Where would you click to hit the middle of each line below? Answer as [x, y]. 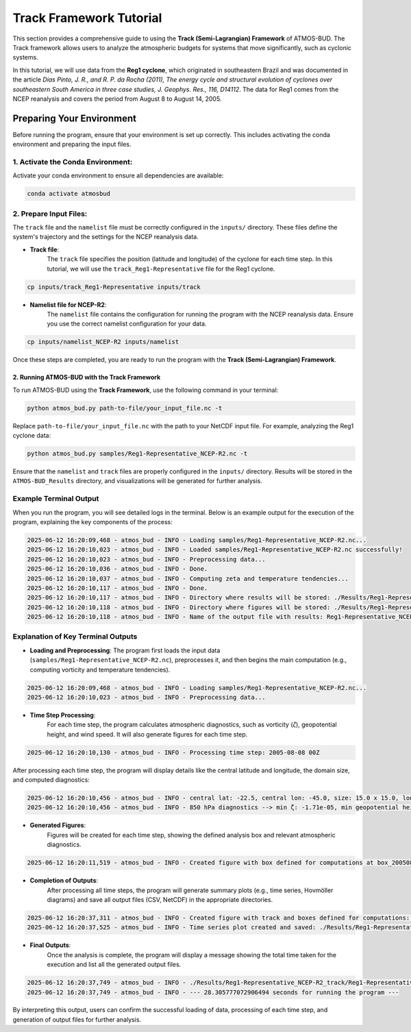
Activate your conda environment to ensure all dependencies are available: [118, 175]
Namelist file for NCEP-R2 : [68, 304]
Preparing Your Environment [75, 118]
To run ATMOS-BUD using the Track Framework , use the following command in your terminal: [146, 390]
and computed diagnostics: [51, 780]
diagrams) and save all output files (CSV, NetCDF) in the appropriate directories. [160, 899]
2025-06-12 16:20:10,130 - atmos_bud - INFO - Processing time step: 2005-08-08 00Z [173, 752]
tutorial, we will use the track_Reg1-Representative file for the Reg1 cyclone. [161, 269]
